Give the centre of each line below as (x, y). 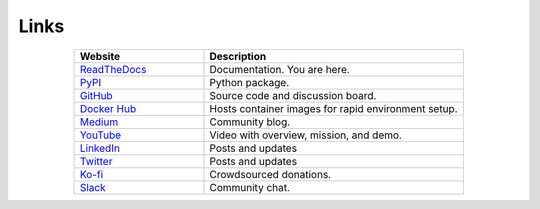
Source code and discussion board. (293, 95)
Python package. (249, 82)
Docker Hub (108, 108)
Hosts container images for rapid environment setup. (334, 108)
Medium (99, 122)
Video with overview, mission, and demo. (305, 135)
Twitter (96, 161)
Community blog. (250, 122)
